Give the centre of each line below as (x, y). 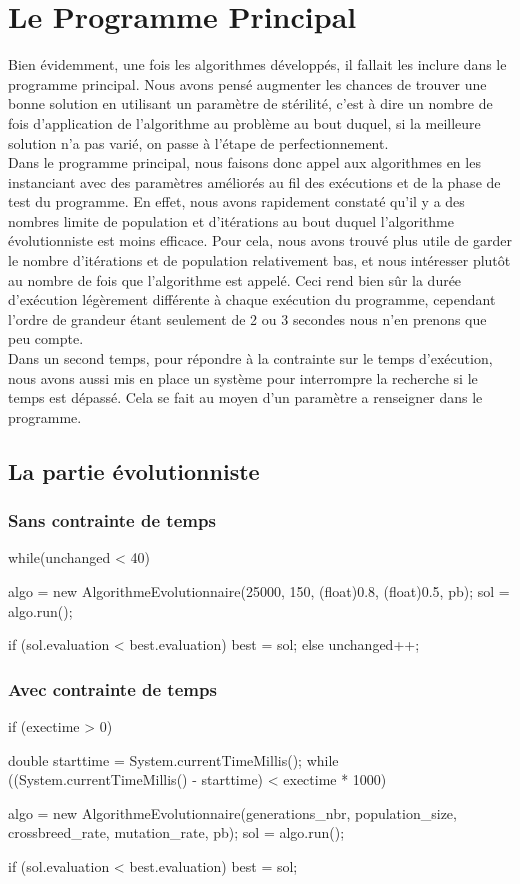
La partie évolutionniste (134, 470)
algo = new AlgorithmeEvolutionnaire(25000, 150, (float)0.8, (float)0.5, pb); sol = (259, 591)
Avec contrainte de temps (112, 688)
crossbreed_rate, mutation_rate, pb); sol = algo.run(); (176, 832)
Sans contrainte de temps (112, 520)
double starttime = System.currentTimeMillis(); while (173, 759)
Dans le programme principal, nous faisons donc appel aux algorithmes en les (244, 162)
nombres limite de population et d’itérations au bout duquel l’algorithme (231, 220)
